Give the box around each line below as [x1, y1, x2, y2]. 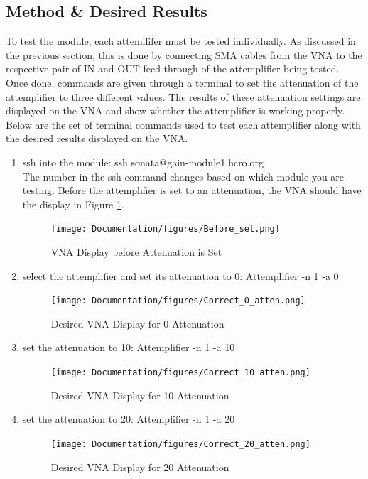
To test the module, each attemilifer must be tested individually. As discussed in [6, 33, 356, 48]
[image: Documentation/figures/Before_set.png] [50, 224, 280, 235]
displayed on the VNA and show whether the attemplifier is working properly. [6, 103, 345, 118]
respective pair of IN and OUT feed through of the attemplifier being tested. [6, 61, 340, 76]
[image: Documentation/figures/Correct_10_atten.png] [50, 367, 310, 378]
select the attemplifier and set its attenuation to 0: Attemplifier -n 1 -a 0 [22, 268, 339, 283]
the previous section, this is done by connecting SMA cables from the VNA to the [6, 47, 362, 62]
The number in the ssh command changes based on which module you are [22, 168, 345, 183]
